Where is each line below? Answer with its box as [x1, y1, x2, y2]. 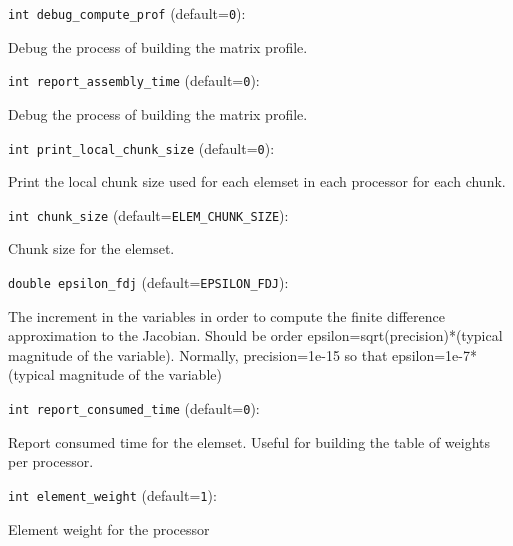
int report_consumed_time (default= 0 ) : [8, 398, 260, 419]
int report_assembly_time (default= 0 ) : [8, 70, 260, 91]
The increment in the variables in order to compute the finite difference [8, 305, 445, 326]
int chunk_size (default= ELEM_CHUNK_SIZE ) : [8, 204, 289, 225]
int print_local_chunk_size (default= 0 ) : [8, 137, 275, 158]
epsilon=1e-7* [392, 344, 477, 365]
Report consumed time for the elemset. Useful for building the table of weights [8, 431, 491, 452]
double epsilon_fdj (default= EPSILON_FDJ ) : [8, 272, 289, 292]
